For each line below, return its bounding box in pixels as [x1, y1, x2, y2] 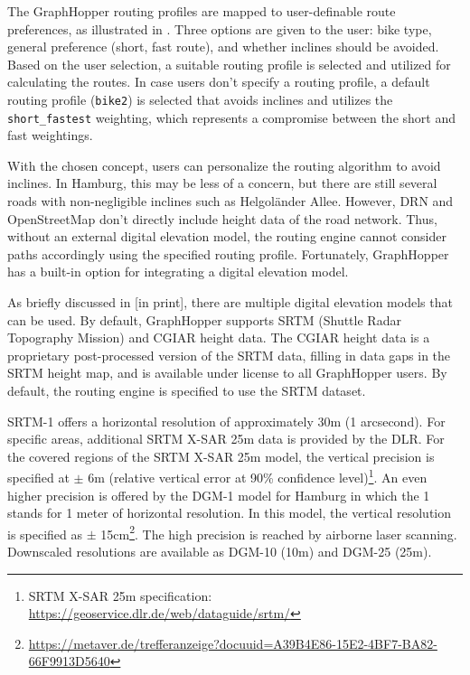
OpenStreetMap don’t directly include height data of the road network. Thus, [7, 209, 437, 228]
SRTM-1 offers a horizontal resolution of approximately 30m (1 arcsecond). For [7, 411, 446, 430]
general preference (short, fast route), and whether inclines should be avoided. [7, 37, 439, 56]
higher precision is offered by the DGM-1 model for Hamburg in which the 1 [7, 485, 430, 504]
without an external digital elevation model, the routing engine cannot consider [7, 227, 446, 246]
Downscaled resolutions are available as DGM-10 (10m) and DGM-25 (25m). [7, 542, 432, 561]
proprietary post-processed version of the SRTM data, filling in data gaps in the [7, 345, 451, 364]
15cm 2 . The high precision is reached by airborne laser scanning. [100, 521, 457, 543]
